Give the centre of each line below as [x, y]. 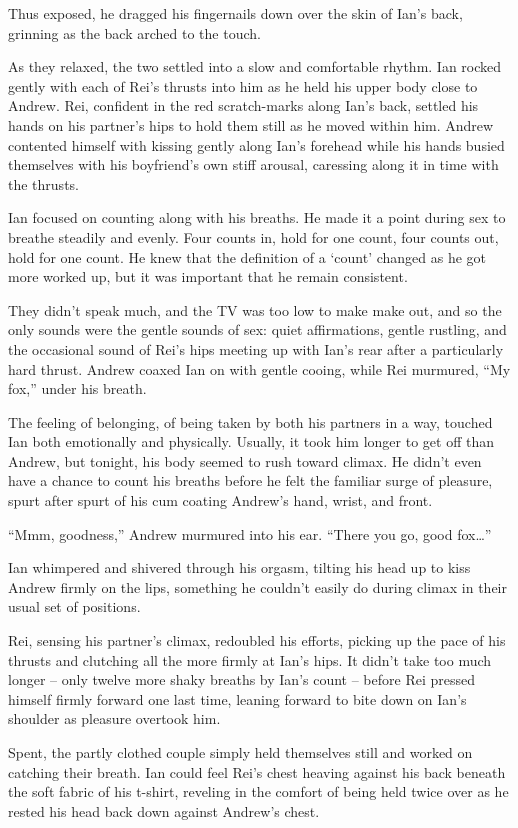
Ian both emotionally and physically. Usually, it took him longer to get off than [251, 441]
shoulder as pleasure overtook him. [114, 718]
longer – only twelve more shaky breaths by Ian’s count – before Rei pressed [242, 679]
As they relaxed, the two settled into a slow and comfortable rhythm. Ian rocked [255, 66]
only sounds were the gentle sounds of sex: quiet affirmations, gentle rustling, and [257, 329]
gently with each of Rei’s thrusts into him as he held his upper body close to [243, 85]
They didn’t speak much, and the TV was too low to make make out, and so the [255, 309]
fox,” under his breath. [77, 388]
